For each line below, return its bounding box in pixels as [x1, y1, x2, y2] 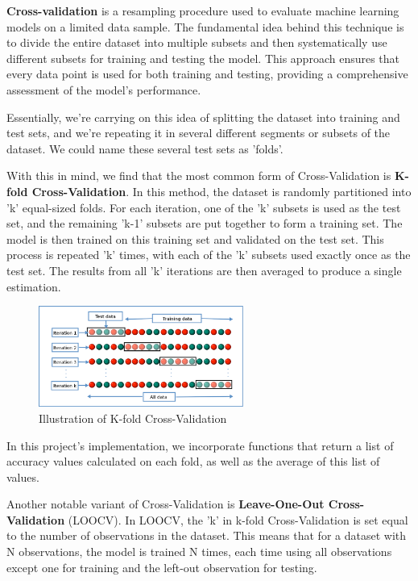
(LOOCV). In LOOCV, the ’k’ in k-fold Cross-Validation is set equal [68, 511, 408, 528]
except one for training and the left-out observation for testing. [6, 558, 317, 575]
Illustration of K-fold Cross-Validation [39, 409, 227, 426]
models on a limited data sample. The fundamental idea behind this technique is [6, 18, 404, 35]
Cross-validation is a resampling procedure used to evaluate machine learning [6, 2, 399, 19]
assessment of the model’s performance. [6, 81, 201, 98]
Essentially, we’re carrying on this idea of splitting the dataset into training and [6, 108, 400, 125]
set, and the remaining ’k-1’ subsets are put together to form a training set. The [6, 215, 403, 232]
